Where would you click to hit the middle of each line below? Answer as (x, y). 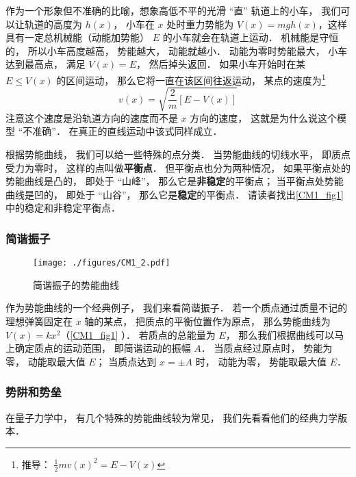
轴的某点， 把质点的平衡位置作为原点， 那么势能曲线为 (207, 321)
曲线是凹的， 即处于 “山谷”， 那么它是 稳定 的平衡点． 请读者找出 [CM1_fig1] (175, 194)
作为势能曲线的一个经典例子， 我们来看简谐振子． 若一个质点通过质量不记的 (177, 308)
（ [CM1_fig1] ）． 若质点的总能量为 (138, 334)
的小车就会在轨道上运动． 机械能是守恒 (251, 37)
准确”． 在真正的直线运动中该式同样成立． (127, 131)
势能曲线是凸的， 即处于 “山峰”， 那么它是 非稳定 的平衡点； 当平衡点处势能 (175, 181)
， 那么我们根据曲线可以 (280, 334)
